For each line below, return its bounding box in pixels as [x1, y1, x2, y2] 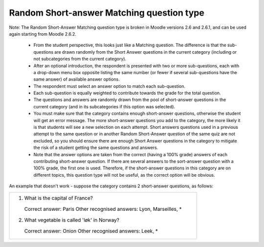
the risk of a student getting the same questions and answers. [33, 144, 158, 151]
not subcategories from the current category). [33, 56, 127, 62]
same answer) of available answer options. [33, 76, 120, 82]
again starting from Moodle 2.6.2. [9, 31, 77, 37]
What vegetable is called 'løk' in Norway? [24, 216, 120, 223]
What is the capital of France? [24, 194, 93, 201]
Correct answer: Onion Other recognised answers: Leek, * [24, 227, 158, 234]
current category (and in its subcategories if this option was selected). [33, 103, 176, 109]
